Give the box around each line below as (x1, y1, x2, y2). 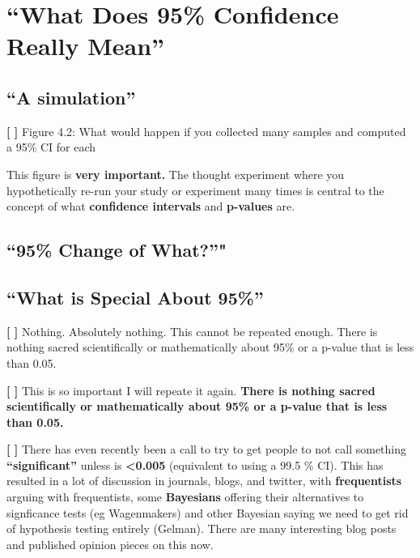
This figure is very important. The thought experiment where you (6, 165, 345, 182)
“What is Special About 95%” (6, 284, 264, 309)
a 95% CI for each (6, 138, 96, 155)
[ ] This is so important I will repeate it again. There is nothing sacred (6, 381, 375, 398)
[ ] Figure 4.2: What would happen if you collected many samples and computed (6, 122, 406, 139)
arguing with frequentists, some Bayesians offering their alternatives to (6, 488, 364, 505)
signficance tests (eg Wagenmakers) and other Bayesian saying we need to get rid (6, 504, 409, 521)
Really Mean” (6, 29, 165, 62)
